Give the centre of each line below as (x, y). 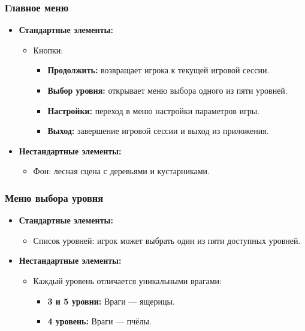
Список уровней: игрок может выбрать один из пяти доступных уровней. (167, 240)
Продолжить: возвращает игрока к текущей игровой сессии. (158, 70)
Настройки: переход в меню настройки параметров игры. (153, 110)
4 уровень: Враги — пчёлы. (99, 321)
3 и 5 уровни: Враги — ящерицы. (111, 301)
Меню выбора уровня (54, 197)
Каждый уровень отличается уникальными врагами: (127, 280)
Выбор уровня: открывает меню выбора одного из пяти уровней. (167, 90)
